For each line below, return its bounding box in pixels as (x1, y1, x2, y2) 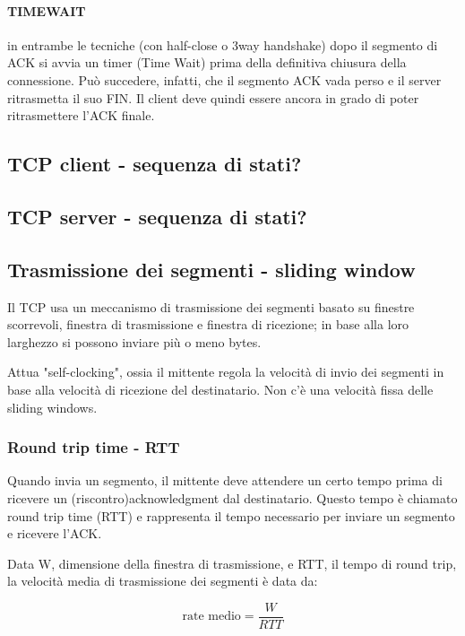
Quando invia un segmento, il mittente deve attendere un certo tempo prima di (7, 471, 443, 490)
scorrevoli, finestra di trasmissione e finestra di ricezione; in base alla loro (7, 315, 409, 334)
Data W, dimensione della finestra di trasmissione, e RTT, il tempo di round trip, (7, 553, 457, 572)
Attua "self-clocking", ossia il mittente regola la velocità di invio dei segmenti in (7, 362, 444, 381)
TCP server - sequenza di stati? (7, 202, 307, 230)
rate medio (182, 610, 241, 623)
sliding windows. (7, 397, 98, 416)
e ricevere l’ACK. (7, 524, 102, 543)
